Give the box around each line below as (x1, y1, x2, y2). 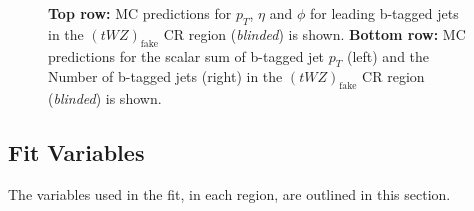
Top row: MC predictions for (48, 3, 232, 23)
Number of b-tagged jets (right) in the (48, 66, 283, 87)
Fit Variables (8, 137, 145, 168)
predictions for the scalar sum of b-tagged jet (48, 45, 325, 66)
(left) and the (346, 45, 430, 66)
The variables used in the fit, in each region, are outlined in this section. (8, 183, 451, 204)
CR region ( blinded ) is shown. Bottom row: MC (163, 23, 466, 44)
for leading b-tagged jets (309, 3, 459, 23)
